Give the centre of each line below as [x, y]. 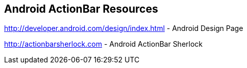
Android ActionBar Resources [81, 9]
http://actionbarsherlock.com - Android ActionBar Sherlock [104, 44]
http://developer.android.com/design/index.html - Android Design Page [124, 28]
